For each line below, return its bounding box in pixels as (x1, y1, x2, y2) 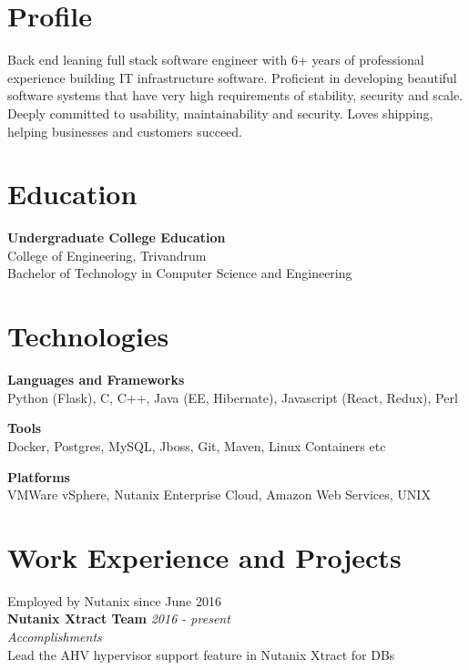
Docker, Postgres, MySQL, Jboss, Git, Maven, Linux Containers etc (7, 436, 386, 455)
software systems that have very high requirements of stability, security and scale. (7, 86, 464, 105)
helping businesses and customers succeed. (7, 121, 242, 140)
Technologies (7, 317, 169, 355)
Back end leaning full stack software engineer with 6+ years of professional (7, 50, 424, 69)
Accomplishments (7, 627, 102, 645)
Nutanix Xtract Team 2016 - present (7, 609, 230, 628)
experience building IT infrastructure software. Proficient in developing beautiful (7, 67, 457, 87)
